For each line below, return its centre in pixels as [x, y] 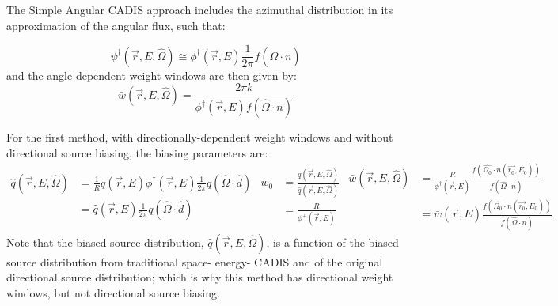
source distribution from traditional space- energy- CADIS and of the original [195, 261]
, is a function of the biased [332, 242]
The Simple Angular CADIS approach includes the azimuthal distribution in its [200, 9]
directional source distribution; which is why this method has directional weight [200, 277]
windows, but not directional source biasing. [113, 292]
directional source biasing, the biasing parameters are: [137, 152]
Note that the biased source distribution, [105, 242]
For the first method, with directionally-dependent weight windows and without [200, 137]
